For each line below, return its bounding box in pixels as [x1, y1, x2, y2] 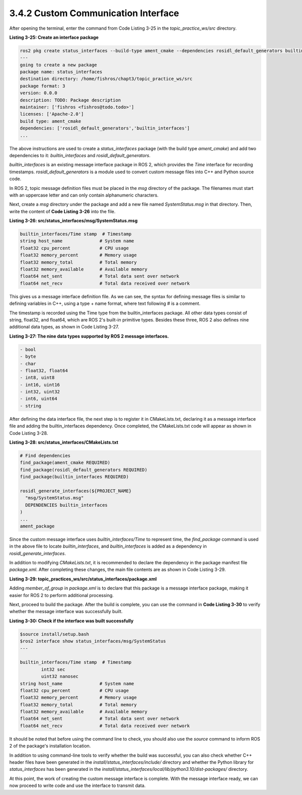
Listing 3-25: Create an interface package [9, 34, 99, 40]
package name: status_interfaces [20, 69, 103, 75]
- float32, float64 [20, 368, 68, 373]
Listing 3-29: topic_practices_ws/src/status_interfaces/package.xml [9, 576, 157, 582]
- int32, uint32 [20, 389, 60, 395]
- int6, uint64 [20, 396, 57, 402]
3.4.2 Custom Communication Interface [9, 8, 180, 19]
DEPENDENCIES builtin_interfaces [25, 502, 108, 508]
